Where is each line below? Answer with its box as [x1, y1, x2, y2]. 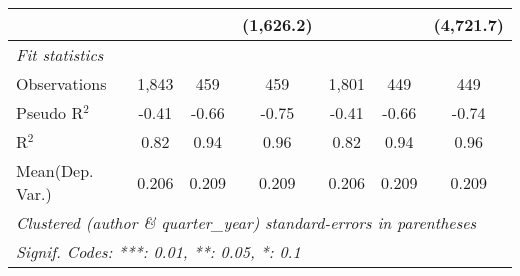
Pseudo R [16, 101, 84, 124]
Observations [16, 72, 107, 95]
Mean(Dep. [16, 159, 94, 182]
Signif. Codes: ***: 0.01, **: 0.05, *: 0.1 [16, 240, 301, 263]
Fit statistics [16, 43, 104, 66]
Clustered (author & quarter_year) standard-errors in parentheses [16, 211, 477, 234]
